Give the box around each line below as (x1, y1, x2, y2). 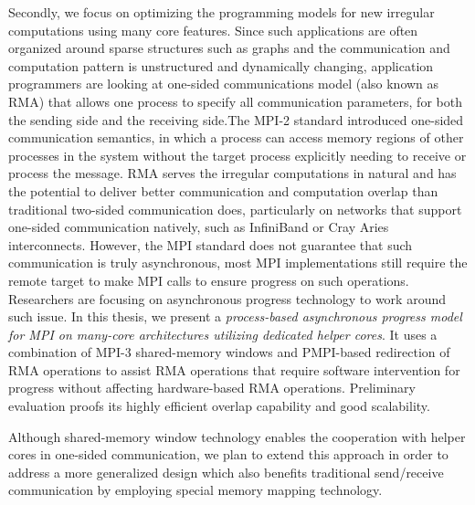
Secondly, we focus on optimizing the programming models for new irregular (8, 3, 435, 21)
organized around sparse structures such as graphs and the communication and (8, 38, 450, 58)
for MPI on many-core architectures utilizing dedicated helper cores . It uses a (8, 324, 438, 343)
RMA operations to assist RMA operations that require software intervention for (8, 360, 460, 379)
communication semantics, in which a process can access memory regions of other (8, 128, 464, 147)
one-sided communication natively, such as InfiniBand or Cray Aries (8, 217, 389, 237)
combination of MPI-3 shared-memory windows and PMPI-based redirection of (8, 342, 450, 362)
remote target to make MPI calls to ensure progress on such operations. (8, 270, 409, 289)
